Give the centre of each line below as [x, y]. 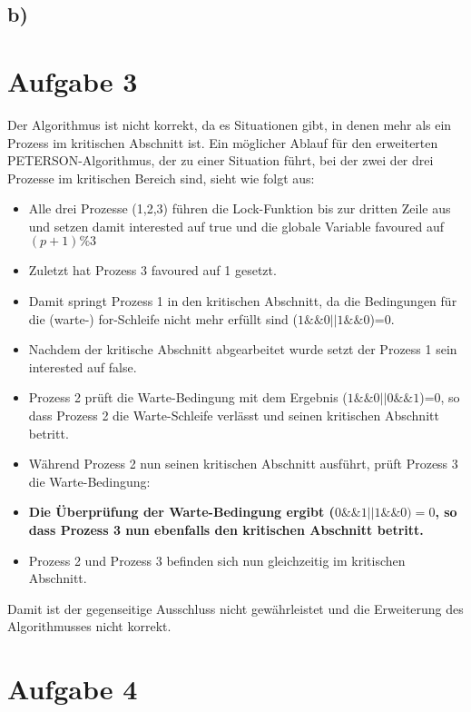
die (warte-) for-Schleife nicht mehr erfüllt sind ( [163, 318]
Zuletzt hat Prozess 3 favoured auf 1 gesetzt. [152, 270]
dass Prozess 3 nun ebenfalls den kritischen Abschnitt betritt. [226, 529]
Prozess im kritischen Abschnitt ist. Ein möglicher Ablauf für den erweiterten [223, 142]
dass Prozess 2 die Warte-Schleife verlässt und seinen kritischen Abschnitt [234, 415]
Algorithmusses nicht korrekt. [89, 626]
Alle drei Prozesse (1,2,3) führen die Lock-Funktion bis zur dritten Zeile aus [240, 208]
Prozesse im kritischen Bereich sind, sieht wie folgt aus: [161, 178]
